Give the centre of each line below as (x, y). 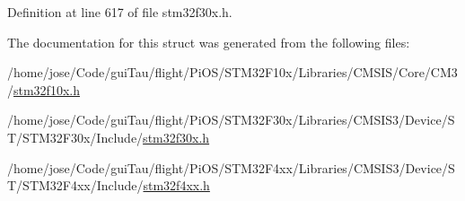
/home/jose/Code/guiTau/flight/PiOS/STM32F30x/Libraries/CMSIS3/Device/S (231, 120)
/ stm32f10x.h (44, 89)
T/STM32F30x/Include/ (75, 137)
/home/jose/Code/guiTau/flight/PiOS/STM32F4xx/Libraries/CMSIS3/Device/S (231, 167)
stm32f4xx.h (176, 185)
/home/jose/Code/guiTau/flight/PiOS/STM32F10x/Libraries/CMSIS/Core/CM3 (232, 72)
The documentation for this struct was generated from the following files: (209, 42)
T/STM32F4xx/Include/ (75, 185)
